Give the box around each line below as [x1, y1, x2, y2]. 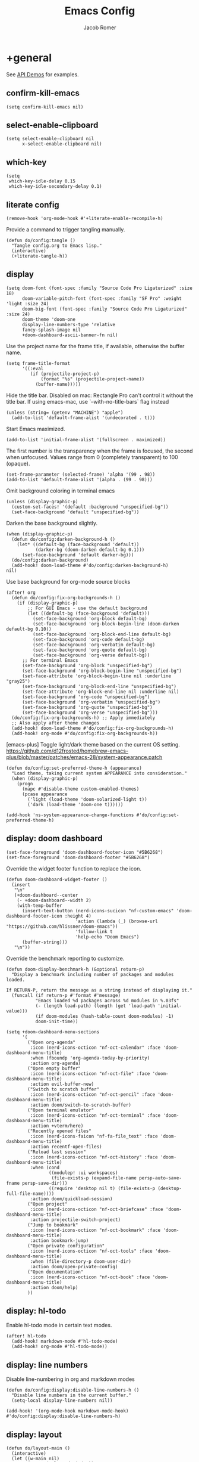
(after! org [6, 589, 36, 596]
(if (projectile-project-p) [30, 371, 100, 377]
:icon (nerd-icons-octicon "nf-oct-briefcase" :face [30, 1206, 163, 1212]
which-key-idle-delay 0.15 [8, 178, 76, 184]
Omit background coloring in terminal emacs [6, 487, 115, 494]
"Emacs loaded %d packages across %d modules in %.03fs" [35, 998, 179, 1003]
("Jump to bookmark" [27, 1222, 78, 1228]
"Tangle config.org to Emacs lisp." [11, 243, 102, 249]
